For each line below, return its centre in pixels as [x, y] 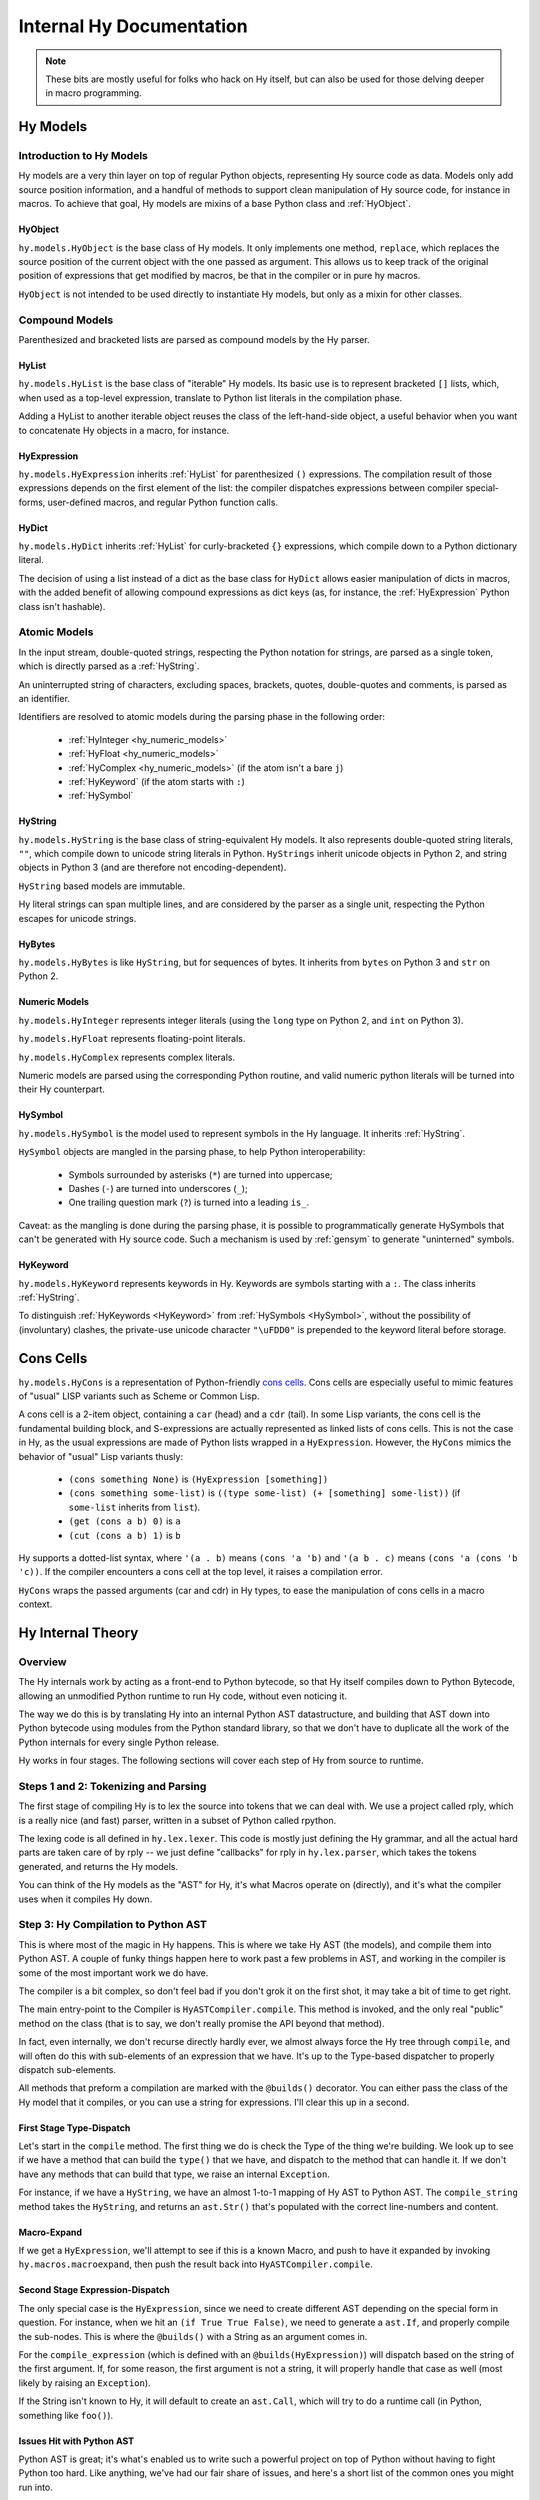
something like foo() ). [66, 2415]
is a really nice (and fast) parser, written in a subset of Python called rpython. [177, 1820]
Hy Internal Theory [78, 1632]
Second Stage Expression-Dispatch [94, 2290]
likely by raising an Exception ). [84, 2382]
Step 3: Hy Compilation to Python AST [112, 1925]
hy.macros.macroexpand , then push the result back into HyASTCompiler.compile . [196, 2264]
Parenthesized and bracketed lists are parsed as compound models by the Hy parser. [194, 339]
